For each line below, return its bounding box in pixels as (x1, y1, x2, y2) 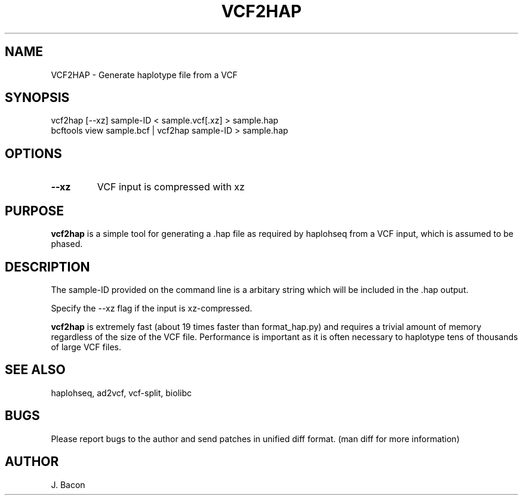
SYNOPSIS (5, 90, 70, 106)
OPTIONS (5, 146, 62, 161)
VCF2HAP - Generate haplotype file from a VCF (51, 69, 238, 80)
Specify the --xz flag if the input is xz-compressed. (51, 303, 253, 313)
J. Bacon (51, 479, 85, 490)
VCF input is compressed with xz (97, 181, 245, 193)
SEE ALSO (5, 362, 66, 378)
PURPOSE (5, 203, 64, 218)
